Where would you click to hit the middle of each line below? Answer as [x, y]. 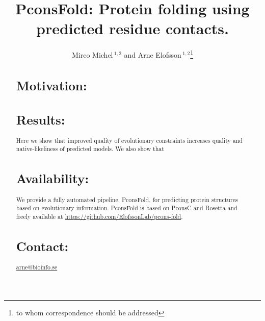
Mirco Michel [92, 54]
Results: [41, 119]
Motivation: [51, 85]
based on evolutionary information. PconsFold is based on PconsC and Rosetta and [127, 208]
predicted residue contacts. [132, 28]
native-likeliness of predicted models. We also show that [90, 149]
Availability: [52, 178]
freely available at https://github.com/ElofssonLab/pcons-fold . [99, 216]
